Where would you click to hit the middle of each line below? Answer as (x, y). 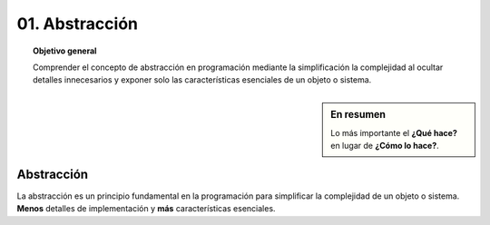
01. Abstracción (77, 24)
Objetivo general (65, 51)
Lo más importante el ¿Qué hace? (394, 132)
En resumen (358, 114)
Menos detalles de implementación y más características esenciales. (146, 209)
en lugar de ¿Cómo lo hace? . (385, 146)
